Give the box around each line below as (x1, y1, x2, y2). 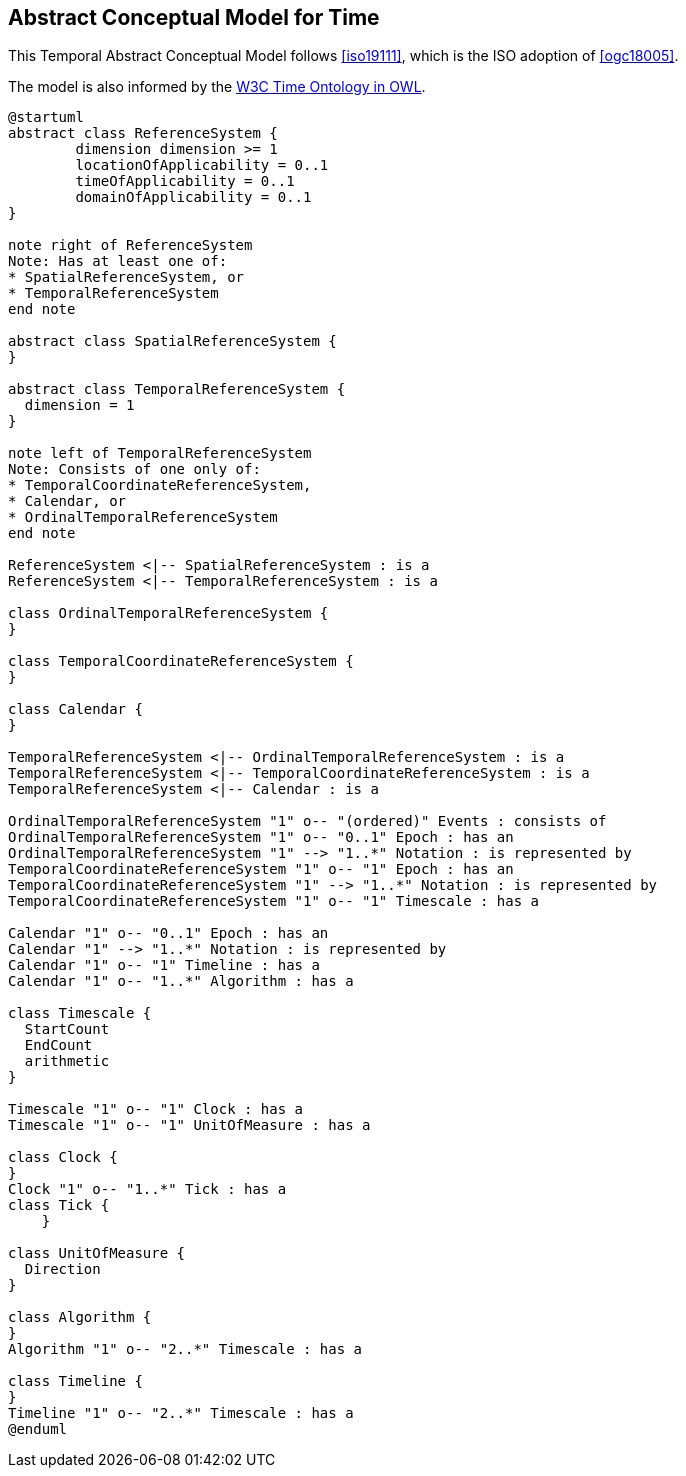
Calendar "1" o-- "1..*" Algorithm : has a (8, 973, 354, 990)
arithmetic (24, 1053, 110, 1070)
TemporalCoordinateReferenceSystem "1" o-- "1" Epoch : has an (8, 861, 514, 878)
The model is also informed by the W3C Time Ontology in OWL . (8, 78, 426, 96)
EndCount (24, 1037, 93, 1054)
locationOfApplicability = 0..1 (75, 157, 329, 174)
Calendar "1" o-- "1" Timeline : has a (8, 957, 320, 974)
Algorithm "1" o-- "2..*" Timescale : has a (8, 1341, 363, 1358)
